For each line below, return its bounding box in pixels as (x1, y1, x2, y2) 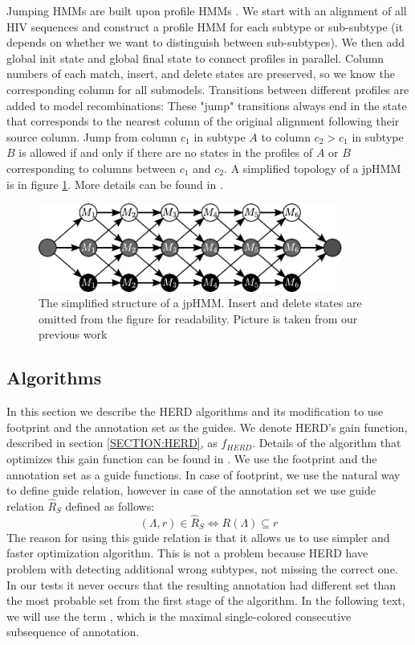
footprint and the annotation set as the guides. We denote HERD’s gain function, (6, 418, 408, 435)
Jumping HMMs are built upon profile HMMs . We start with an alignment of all (6, 2, 407, 18)
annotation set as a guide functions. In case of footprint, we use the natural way (6, 466, 401, 483)
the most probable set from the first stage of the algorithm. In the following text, (6, 592, 405, 609)
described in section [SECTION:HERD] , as (6, 434, 218, 451)
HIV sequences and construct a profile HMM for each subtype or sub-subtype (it (6, 18, 404, 35)
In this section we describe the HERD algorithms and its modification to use (6, 403, 384, 420)
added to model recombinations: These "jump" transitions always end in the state (6, 97, 407, 113)
